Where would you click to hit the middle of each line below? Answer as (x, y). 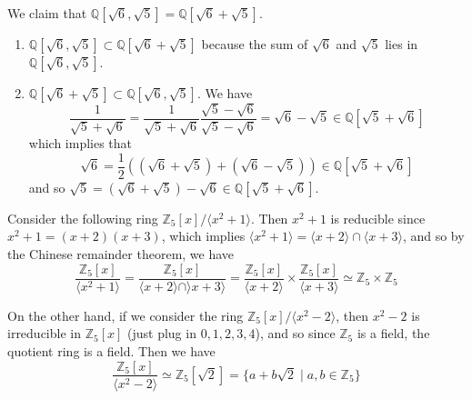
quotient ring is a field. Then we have (111, 350)
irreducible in (44, 333)
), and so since (295, 333)
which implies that (80, 143)
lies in (402, 44)
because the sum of (255, 44)
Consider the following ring (83, 218)
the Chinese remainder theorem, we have (121, 254)
